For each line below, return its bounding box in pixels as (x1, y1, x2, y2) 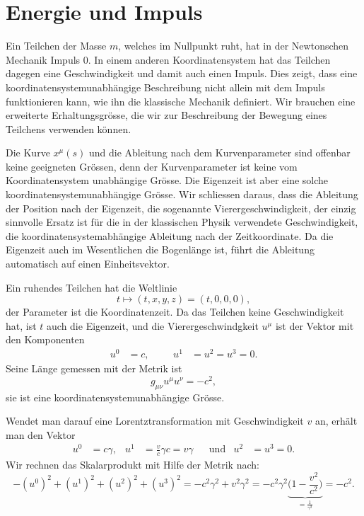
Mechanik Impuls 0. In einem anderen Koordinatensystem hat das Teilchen (6, 52, 331, 67)
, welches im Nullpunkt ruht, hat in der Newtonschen (118, 38, 349, 53)
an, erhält (315, 413, 358, 428)
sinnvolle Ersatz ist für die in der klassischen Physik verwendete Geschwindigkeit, (6, 214, 358, 229)
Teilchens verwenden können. (6, 121, 131, 136)
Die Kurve (6, 145, 50, 160)
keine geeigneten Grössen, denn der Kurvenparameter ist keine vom (6, 159, 298, 173)
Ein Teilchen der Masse (6, 38, 107, 53)
